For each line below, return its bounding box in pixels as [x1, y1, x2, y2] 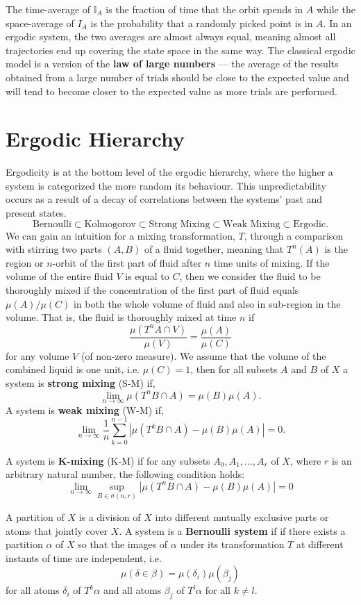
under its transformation [180, 537, 285, 552]
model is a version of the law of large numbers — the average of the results [6, 56, 339, 71]
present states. [6, 206, 67, 220]
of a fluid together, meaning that [144, 242, 284, 256]
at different [296, 537, 344, 552]
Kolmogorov [84, 219, 136, 229]
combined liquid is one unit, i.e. [6, 362, 140, 376]
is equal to [125, 269, 169, 283]
